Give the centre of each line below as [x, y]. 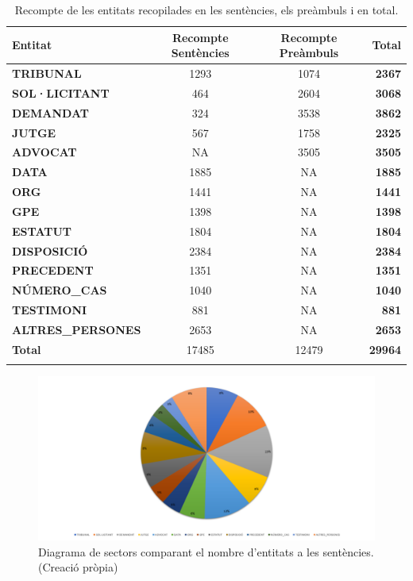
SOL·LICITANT [61, 92]
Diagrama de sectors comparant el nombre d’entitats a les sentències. [206, 551]
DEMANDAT [50, 112]
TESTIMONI [50, 310]
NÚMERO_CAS [60, 290]
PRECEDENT [53, 270]
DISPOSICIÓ [50, 250]
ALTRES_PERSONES [77, 329]
